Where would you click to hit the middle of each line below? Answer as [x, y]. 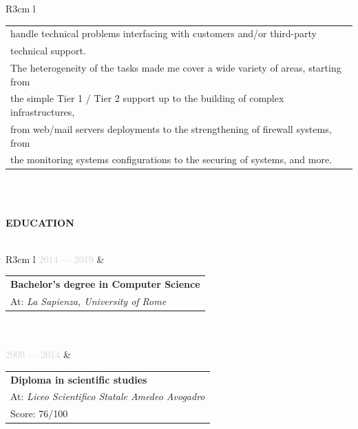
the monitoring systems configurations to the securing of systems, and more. [171, 159]
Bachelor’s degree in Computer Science [105, 284]
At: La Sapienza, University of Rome [88, 301]
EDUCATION [40, 222]
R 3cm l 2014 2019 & [55, 259]
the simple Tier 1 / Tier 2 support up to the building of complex [147, 98]
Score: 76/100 [39, 414]
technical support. [48, 51]
